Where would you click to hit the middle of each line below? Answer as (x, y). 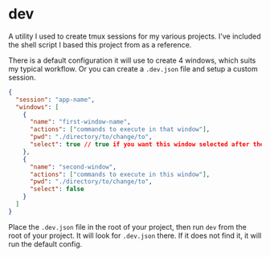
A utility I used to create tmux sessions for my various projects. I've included (135, 36)
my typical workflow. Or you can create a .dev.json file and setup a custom (133, 68)
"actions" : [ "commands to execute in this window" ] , (120, 174)
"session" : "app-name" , (55, 100)
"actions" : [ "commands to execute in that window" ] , (120, 129)
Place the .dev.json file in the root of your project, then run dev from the (127, 226)
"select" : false (57, 190)
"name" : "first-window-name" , (80, 122)
